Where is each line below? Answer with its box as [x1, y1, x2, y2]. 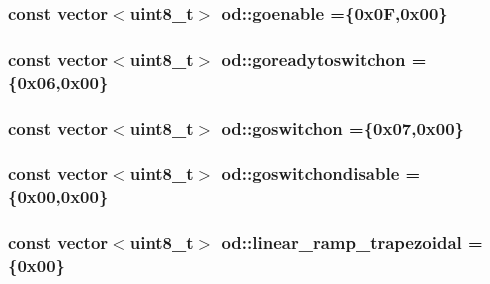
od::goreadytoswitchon [221, 46, 406, 71]
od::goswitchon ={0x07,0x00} [221, 115, 464, 140]
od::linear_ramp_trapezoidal [221, 230, 462, 255]
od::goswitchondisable [221, 161, 400, 186]
